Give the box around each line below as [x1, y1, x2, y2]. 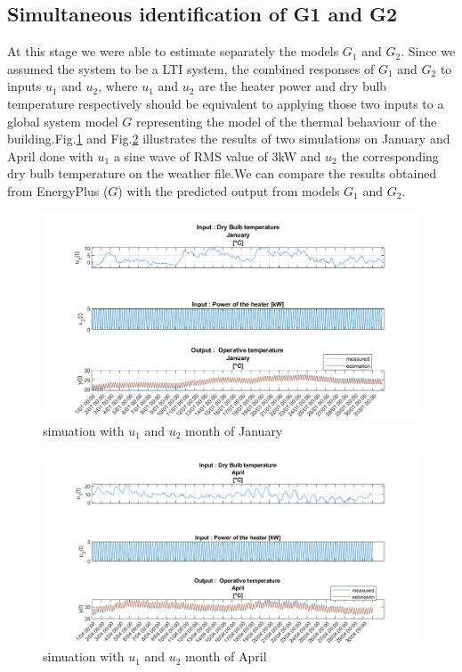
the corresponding [341, 146, 439, 165]
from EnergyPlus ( [7, 181, 109, 200]
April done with [7, 146, 93, 165]
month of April [185, 647, 267, 666]
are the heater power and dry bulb [199, 77, 387, 95]
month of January [185, 421, 283, 439]
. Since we [401, 42, 456, 61]
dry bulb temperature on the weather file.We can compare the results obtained [7, 164, 437, 183]
